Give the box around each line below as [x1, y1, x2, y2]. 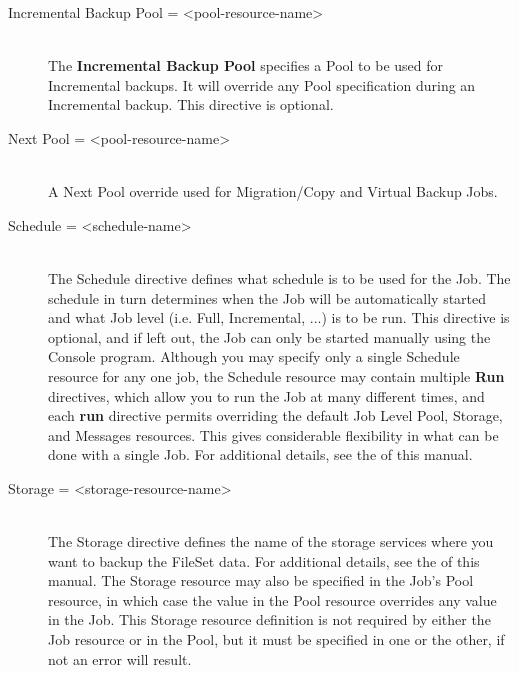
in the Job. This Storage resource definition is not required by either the [48, 609, 491, 630]
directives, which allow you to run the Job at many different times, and [48, 385, 485, 406]
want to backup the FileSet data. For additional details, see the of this [48, 550, 480, 571]
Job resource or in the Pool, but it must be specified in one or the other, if [48, 629, 505, 650]
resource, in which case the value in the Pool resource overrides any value [48, 589, 497, 610]
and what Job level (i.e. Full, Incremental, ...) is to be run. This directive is [48, 307, 510, 328]
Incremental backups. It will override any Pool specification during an [48, 74, 476, 95]
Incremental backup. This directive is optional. [48, 94, 334, 115]
